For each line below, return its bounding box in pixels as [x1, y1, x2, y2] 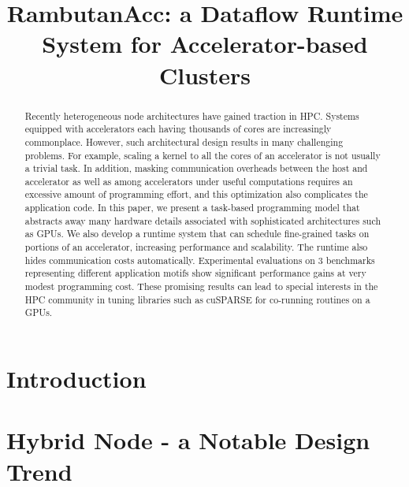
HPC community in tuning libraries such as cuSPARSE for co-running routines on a [24, 292, 370, 306]
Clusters [158, 58, 251, 91]
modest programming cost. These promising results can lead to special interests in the [24, 280, 378, 293]
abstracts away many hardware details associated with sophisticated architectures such [24, 214, 381, 227]
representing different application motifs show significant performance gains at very [24, 266, 366, 280]
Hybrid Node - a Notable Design [6, 424, 370, 456]
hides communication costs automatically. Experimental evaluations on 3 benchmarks [24, 253, 375, 266]
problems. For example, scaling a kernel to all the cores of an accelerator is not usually [24, 148, 381, 162]
